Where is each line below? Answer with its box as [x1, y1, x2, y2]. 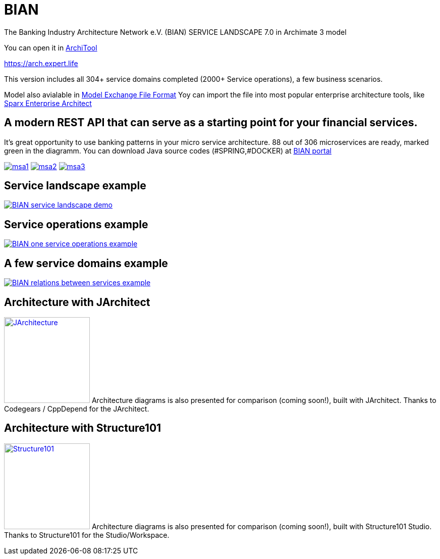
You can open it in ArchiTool [4, 43, 97, 52]
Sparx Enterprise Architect [4, 98, 92, 108]
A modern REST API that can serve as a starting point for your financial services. [4, 116, 418, 129]
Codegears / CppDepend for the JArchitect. [4, 404, 149, 413]
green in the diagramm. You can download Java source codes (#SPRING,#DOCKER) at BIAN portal [4, 146, 332, 155]
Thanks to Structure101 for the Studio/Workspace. [4, 530, 170, 539]
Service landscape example [4, 179, 146, 192]
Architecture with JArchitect [4, 295, 150, 309]
